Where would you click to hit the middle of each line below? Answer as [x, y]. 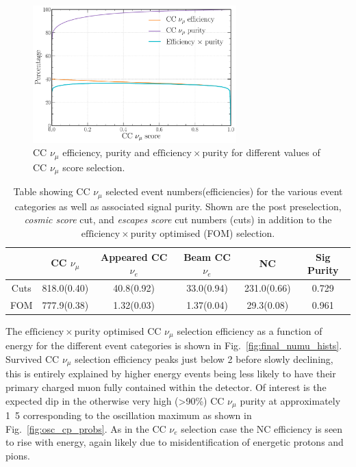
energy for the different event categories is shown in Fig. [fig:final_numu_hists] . [174, 345]
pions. [18, 455]
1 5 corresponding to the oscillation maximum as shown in [129, 415]
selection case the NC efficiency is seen [262, 428]
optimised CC [132, 330]
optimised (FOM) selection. [217, 233]
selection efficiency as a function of [250, 330]
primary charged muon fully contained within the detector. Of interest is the [166, 387]
